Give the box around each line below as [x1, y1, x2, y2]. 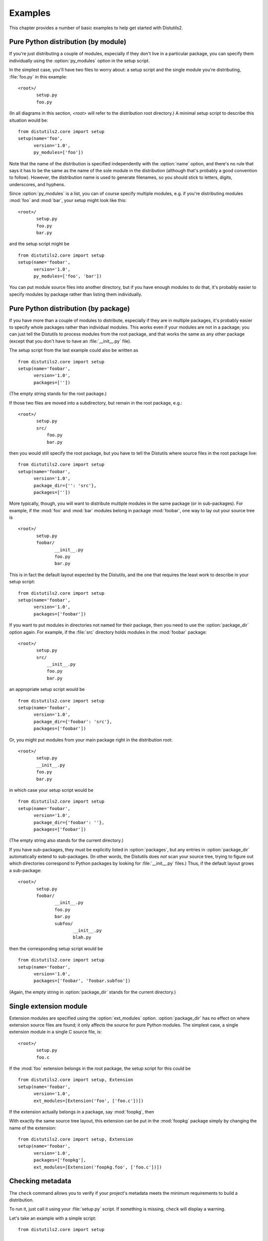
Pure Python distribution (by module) [9, 38, 127, 46]
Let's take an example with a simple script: [9, 1215, 96, 1221]
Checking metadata [9, 1177, 71, 1185]
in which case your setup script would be [9, 787, 94, 793]
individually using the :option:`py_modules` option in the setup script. [9, 58, 150, 64]
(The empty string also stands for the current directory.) [9, 837, 124, 843]
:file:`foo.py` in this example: [9, 73, 67, 79]
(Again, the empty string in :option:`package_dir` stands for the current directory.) [9, 989, 176, 995]
